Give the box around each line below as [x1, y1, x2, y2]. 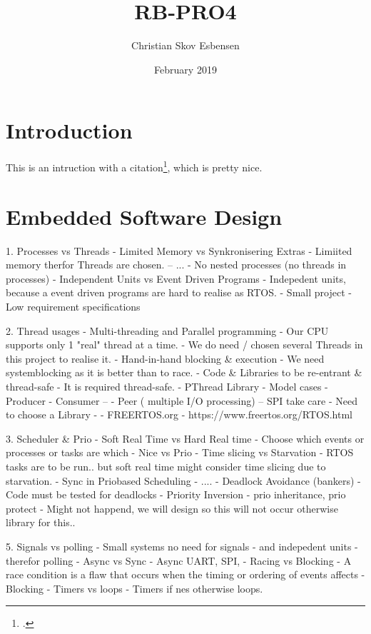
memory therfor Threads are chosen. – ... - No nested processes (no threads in [6, 257, 347, 272]
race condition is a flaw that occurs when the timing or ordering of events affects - [6, 567, 365, 582]
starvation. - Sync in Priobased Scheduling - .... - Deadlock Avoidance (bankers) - [6, 473, 361, 488]
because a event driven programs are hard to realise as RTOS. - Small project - [6, 285, 352, 300]
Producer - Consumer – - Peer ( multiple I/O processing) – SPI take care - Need [6, 393, 357, 408]
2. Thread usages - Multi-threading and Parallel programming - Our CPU [6, 323, 329, 338]
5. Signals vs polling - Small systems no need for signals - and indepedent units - [6, 538, 358, 553]
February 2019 [154, 61, 217, 76]
